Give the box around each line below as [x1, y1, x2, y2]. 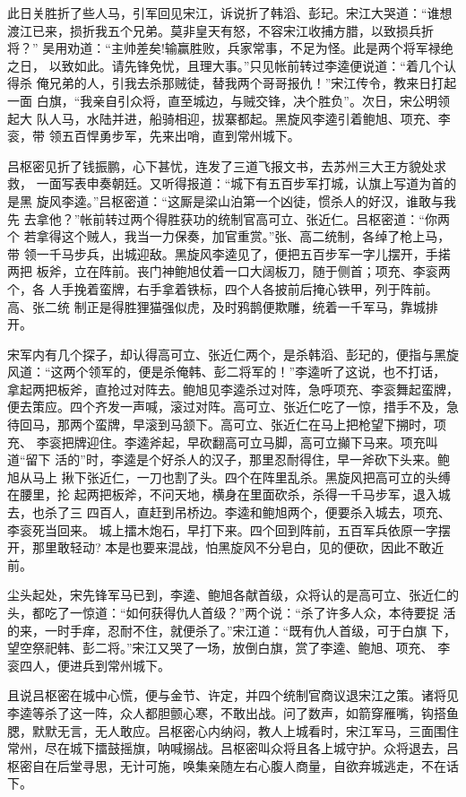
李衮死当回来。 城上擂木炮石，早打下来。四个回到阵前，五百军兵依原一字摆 [7, 520, 451, 539]
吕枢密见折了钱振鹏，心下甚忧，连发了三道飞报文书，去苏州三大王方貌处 [7, 156, 434, 175]
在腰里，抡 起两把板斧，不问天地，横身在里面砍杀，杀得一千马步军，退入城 [7, 485, 451, 504]
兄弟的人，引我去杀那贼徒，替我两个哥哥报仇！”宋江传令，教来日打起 [48, 74, 457, 92]
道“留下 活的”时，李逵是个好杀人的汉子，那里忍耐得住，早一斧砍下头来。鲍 [7, 450, 450, 469]
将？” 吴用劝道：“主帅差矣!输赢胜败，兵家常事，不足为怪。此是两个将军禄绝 [7, 39, 453, 57]
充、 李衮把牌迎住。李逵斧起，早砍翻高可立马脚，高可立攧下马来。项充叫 [7, 432, 438, 451]
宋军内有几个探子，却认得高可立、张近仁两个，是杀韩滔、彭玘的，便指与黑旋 [7, 344, 459, 363]
